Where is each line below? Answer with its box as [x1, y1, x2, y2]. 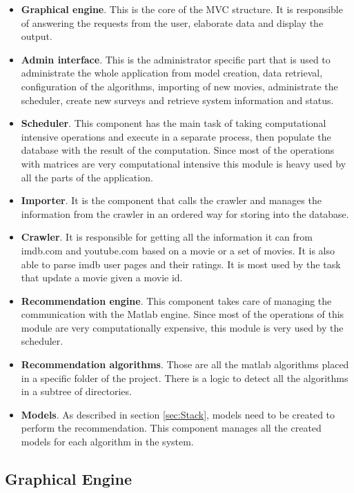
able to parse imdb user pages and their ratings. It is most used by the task [21, 256, 341, 271]
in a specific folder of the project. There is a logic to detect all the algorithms [21, 370, 348, 385]
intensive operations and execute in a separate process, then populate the [21, 129, 331, 143]
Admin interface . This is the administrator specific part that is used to [21, 52, 331, 66]
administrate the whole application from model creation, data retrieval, [21, 66, 323, 80]
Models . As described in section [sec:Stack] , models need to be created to [21, 407, 335, 421]
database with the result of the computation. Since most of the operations [21, 143, 335, 157]
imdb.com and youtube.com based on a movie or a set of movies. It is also [21, 243, 335, 257]
